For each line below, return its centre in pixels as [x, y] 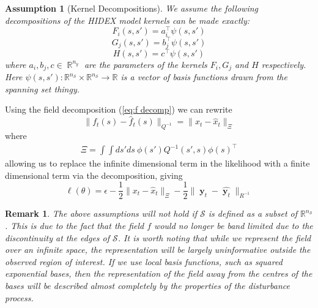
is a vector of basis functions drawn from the [204, 77]
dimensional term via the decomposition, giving [94, 175]
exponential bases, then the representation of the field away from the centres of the [159, 273]
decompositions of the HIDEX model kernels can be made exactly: [128, 20]
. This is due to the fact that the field [75, 225]
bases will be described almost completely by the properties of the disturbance [147, 285]
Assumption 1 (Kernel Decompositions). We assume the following [132, 8]
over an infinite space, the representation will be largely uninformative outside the [158, 250]
